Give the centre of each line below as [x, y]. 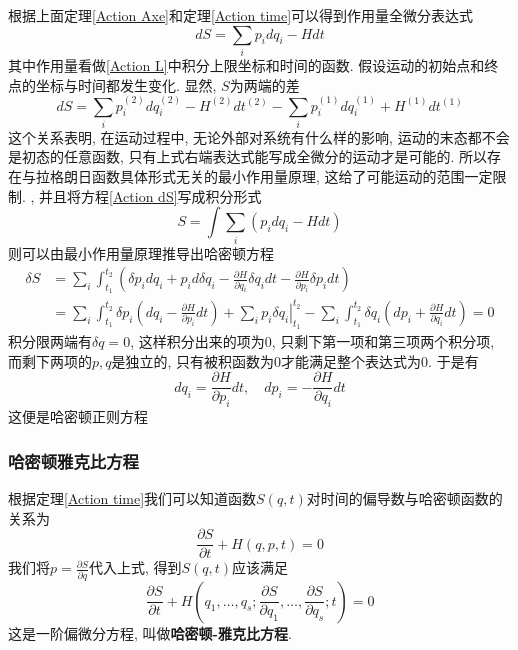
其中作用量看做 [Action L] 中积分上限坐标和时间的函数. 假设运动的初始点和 [246, 64]
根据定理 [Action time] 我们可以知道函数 [132, 498]
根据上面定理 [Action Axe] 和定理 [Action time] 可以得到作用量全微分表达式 [241, 15]
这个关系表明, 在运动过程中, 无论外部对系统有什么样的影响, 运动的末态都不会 [259, 136]
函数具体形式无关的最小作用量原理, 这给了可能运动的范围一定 [292, 176]
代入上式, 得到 [135, 567]
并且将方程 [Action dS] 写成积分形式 [150, 195]
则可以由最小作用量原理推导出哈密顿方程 [141, 252]
